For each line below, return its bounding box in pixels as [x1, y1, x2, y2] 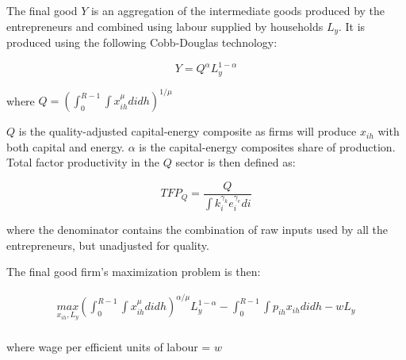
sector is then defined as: [175, 154, 296, 170]
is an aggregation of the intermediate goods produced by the [90, 2, 385, 18]
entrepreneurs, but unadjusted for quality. [6, 236, 209, 253]
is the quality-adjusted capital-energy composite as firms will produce [18, 123, 357, 140]
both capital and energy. [6, 138, 125, 155]
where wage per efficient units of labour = [6, 338, 211, 354]
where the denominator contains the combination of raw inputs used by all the [6, 220, 389, 237]
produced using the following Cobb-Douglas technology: [6, 34, 278, 51]
